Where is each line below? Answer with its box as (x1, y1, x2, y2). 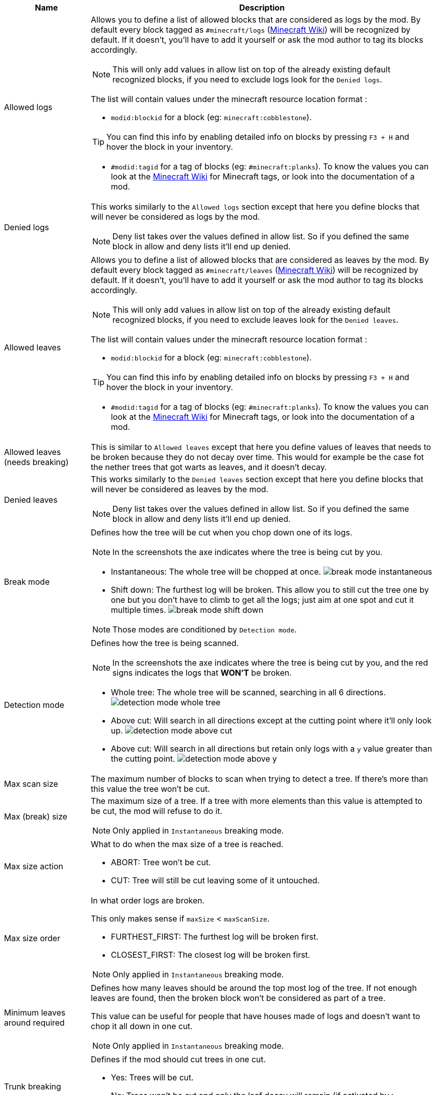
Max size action (4, 861, 63, 871)
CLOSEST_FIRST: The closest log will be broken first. (111, 950, 310, 960)
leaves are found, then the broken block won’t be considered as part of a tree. (90, 993, 386, 1003)
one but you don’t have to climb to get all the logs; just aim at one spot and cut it (111, 595, 414, 605)
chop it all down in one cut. (90, 1021, 193, 1031)
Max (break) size (4, 811, 67, 822)
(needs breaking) (4, 457, 69, 467)
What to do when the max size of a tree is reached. (90, 839, 284, 849)
